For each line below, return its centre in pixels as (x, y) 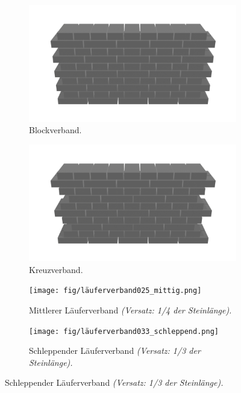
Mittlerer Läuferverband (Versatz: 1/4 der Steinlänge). (130, 310)
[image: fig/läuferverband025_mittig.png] (115, 291)
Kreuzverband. (56, 269)
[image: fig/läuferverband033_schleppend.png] (124, 331)
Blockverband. (55, 130)
